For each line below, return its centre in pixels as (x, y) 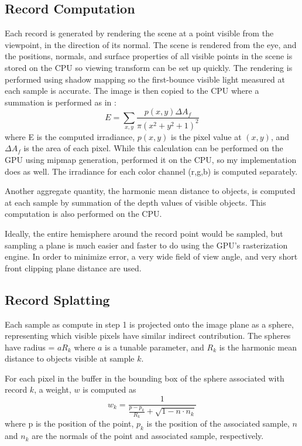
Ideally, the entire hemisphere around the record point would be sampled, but (144, 233)
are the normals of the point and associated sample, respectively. (148, 436)
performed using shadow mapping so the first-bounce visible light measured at (145, 79)
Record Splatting (57, 299)
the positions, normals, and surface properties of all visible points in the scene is (149, 56)
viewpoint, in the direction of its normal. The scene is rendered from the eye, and (151, 44)
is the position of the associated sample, (218, 423)
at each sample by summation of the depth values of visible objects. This (135, 202)
